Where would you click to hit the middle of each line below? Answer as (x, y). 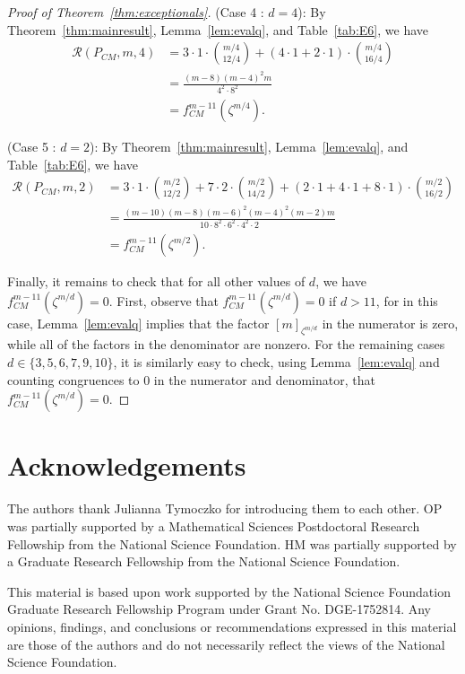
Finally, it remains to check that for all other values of (156, 281)
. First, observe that (164, 300)
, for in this (407, 300)
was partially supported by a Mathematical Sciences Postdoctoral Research (214, 525)
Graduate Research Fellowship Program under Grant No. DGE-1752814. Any (220, 609)
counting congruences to (73, 379)
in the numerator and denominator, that (264, 379)
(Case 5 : (32, 147)
